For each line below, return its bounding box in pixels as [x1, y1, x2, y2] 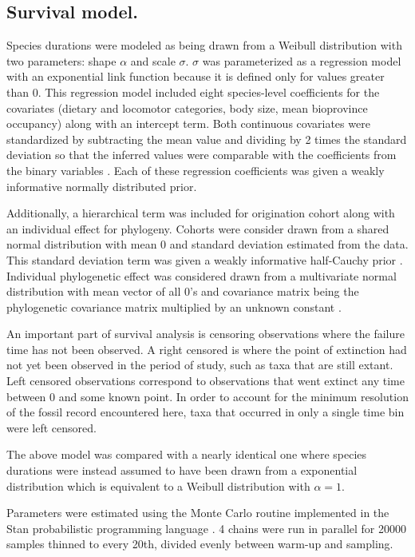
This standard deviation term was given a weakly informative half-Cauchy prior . [6, 251, 403, 268]
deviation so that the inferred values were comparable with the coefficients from [6, 146, 397, 163]
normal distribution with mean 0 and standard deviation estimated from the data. [6, 236, 409, 253]
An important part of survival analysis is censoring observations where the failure [6, 325, 405, 342]
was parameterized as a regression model [202, 52, 401, 69]
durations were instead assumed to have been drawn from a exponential [6, 462, 358, 479]
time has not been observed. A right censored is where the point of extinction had [6, 340, 407, 357]
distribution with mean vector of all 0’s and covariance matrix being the [6, 283, 359, 300]
